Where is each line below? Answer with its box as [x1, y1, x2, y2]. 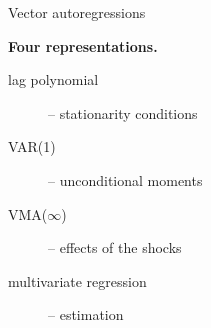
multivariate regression [8, 270, 147, 291]
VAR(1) [8, 136, 56, 157]
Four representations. [8, 35, 158, 56]
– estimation [48, 304, 124, 325]
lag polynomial [8, 69, 99, 90]
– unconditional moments [48, 169, 203, 190]
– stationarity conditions [48, 102, 198, 123]
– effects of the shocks [48, 237, 182, 258]
